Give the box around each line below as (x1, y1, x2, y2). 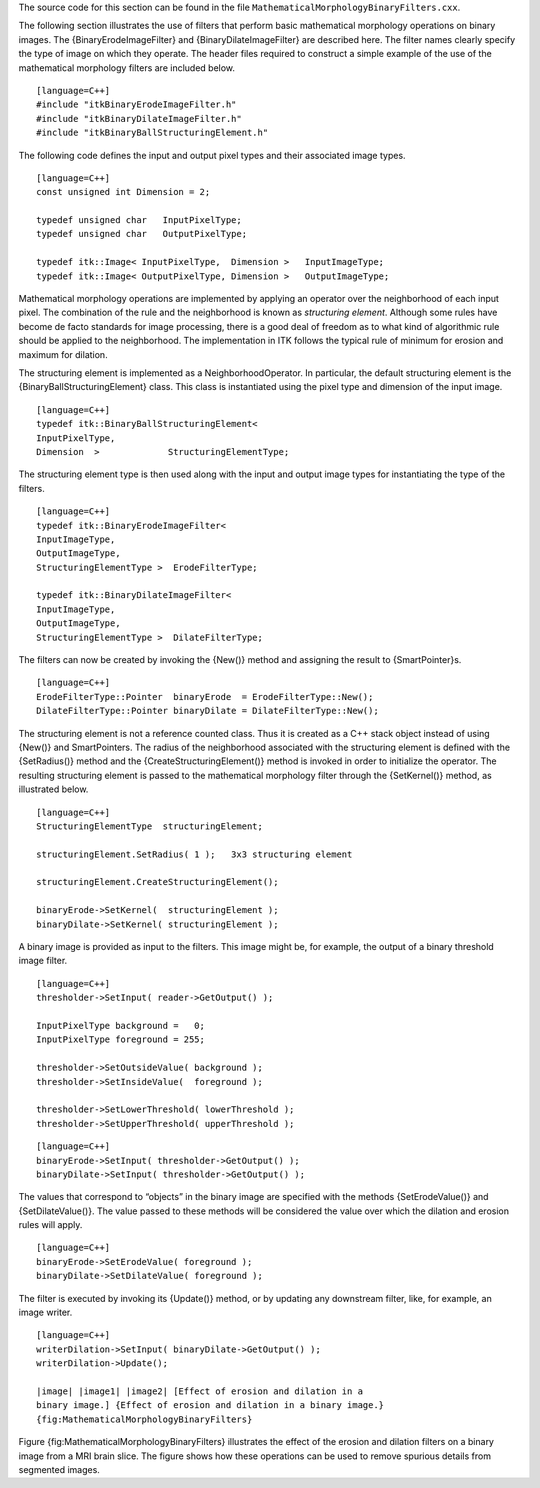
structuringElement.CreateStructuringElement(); (36, 876, 279, 888)
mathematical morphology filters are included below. (18, 61, 235, 74)
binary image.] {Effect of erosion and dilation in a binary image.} (36, 1400, 385, 1411)
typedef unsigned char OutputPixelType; (36, 228, 248, 240)
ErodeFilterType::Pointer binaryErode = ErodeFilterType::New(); (36, 691, 374, 702)
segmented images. (18, 1463, 100, 1475)
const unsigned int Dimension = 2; (36, 186, 211, 198)
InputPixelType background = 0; (36, 1020, 205, 1031)
